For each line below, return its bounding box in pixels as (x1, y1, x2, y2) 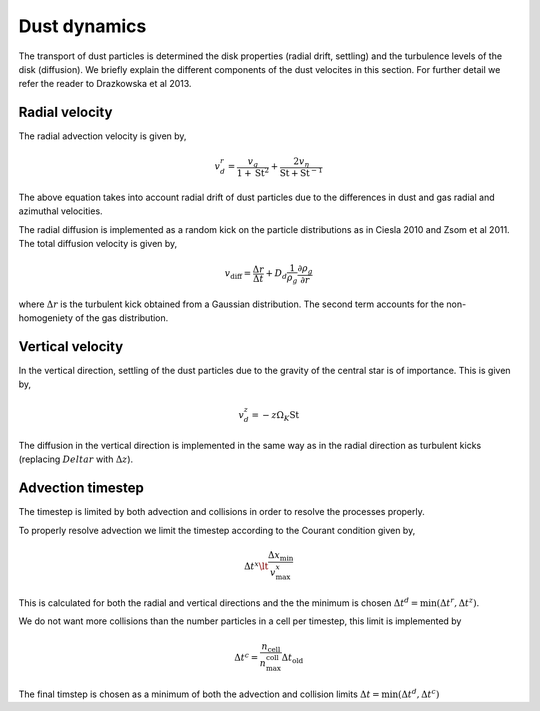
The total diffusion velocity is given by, (18, 237, 178, 249)
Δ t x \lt (243, 559, 269, 572)
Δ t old (281, 651, 304, 665)
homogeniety (18, 312, 74, 324)
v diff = (224, 268, 252, 282)
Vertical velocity (18, 338, 124, 355)
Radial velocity (18, 104, 113, 121)
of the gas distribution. (75, 312, 169, 324)
